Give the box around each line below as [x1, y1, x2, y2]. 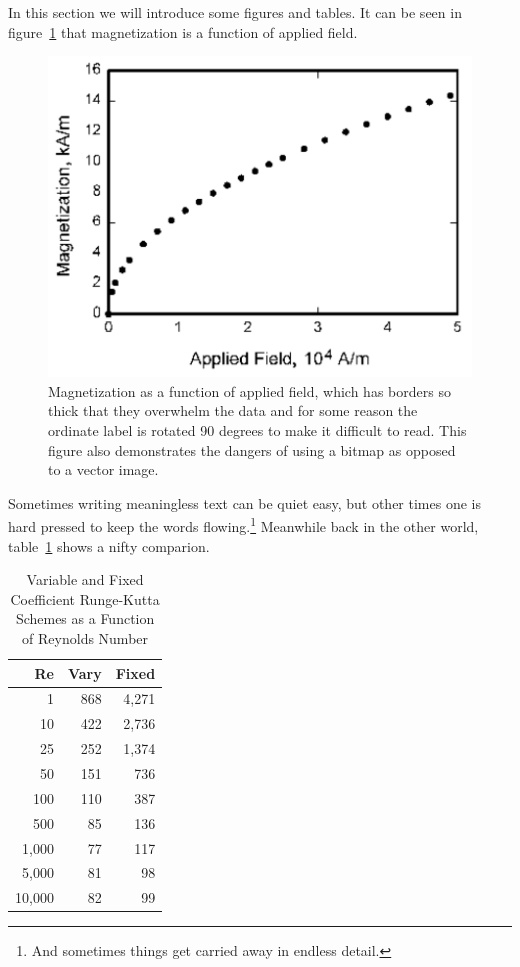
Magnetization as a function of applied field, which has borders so [48, 380, 451, 401]
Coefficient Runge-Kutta [10, 588, 160, 609]
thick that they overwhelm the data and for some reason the [48, 400, 418, 421]
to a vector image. [48, 459, 159, 480]
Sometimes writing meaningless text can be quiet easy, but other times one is [8, 492, 481, 513]
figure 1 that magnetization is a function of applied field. [8, 21, 358, 42]
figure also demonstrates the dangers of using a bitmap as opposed [48, 439, 456, 460]
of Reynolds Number [22, 628, 149, 649]
